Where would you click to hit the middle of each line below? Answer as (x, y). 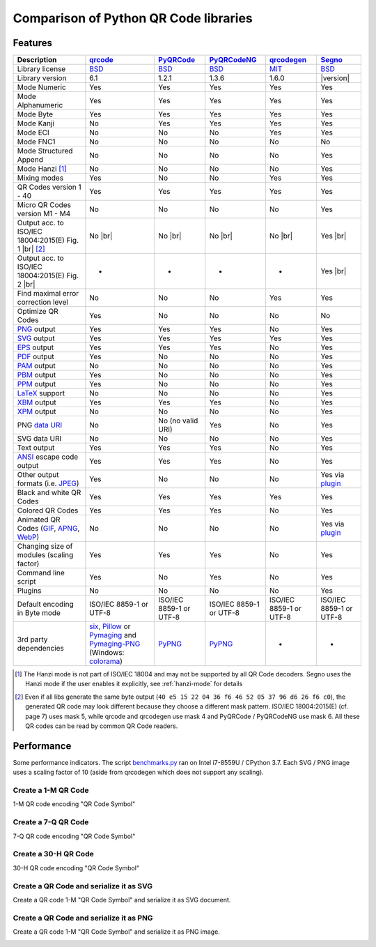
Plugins (29, 591)
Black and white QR (49, 493)
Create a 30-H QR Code (53, 854)
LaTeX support (41, 393)
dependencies (40, 649)
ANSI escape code (48, 457)
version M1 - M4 (44, 214)
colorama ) (106, 661)
